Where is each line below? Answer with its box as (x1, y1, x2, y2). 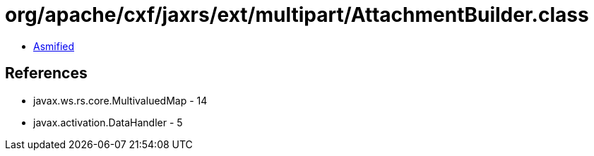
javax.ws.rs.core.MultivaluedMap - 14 (33, 94, 208, 107)
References (5, 64, 88, 83)
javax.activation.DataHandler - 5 (33, 116, 183, 128)
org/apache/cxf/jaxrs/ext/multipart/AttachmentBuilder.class (5, 3, 589, 27)
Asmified (33, 40, 75, 52)
